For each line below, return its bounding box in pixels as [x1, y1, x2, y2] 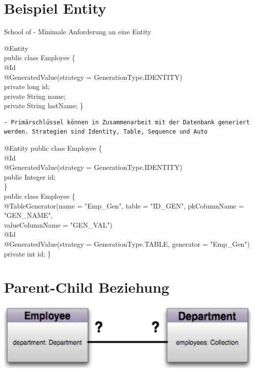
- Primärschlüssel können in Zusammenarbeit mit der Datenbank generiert [4, 118, 250, 126]
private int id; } [4, 248, 51, 258]
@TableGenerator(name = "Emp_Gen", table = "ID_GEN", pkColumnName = [4, 200, 244, 210]
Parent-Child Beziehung [4, 277, 170, 297]
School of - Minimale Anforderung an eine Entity [4, 26, 152, 37]
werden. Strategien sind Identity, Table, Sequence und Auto [4, 128, 208, 136]
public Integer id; [4, 171, 56, 182]
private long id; [4, 81, 50, 92]
